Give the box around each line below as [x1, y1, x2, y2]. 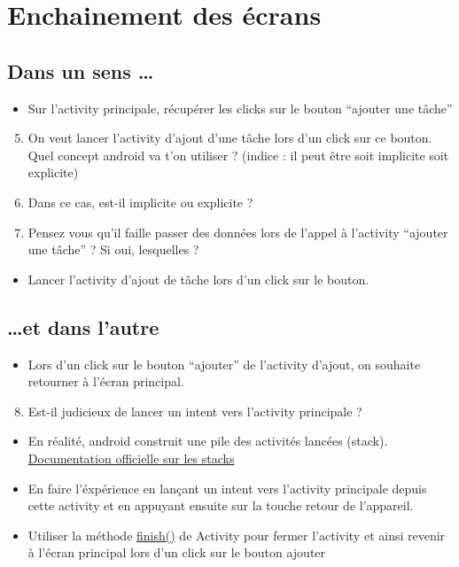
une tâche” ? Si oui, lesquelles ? [27, 240, 199, 259]
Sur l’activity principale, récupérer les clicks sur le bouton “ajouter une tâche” [27, 98, 453, 117]
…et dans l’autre [7, 313, 159, 340]
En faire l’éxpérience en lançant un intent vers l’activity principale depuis [27, 478, 427, 497]
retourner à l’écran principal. [27, 372, 184, 391]
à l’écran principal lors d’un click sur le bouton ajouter [27, 543, 326, 562]
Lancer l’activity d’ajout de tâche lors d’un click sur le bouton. [27, 269, 370, 288]
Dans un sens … [7, 57, 154, 84]
